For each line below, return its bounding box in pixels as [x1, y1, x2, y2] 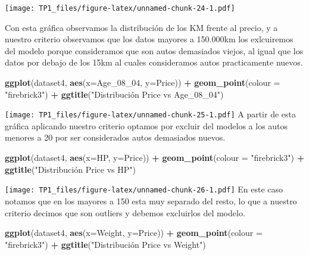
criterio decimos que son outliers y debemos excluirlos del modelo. [5, 206, 245, 219]
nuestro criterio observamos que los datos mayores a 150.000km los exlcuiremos [5, 33, 294, 45]
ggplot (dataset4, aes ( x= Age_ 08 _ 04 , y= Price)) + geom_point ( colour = [5, 76, 280, 89]
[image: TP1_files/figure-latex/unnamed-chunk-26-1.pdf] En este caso [5, 183, 283, 195]
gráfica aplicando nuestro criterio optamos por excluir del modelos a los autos [5, 119, 288, 132]
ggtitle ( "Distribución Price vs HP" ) [5, 163, 136, 175]
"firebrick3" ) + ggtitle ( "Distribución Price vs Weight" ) [5, 238, 206, 250]
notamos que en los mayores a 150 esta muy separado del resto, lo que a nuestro [5, 194, 297, 207]
